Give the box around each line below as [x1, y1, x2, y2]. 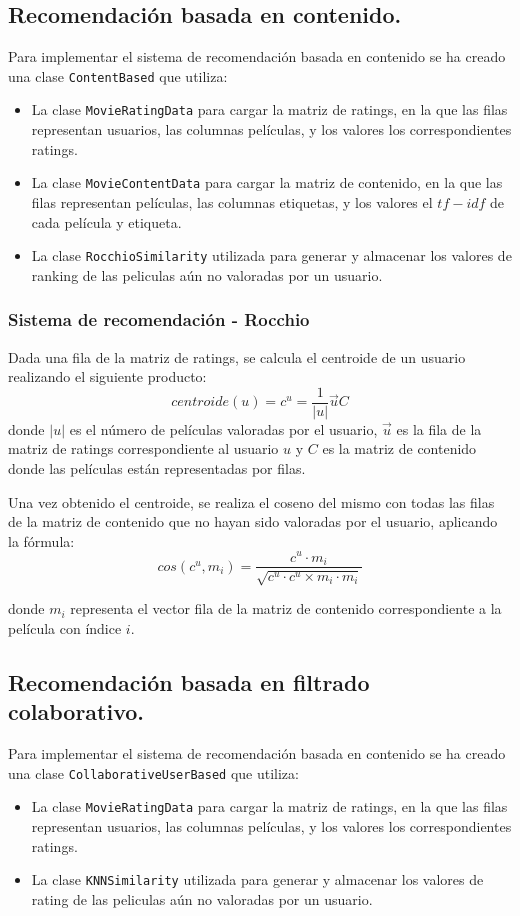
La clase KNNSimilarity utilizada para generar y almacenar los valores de [31, 869, 484, 890]
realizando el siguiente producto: [8, 366, 207, 387]
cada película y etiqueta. [31, 211, 182, 232]
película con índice [8, 617, 122, 638]
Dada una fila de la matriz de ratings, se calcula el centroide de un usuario [8, 346, 466, 367]
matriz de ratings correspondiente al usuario [8, 438, 279, 459]
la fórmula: [8, 530, 75, 551]
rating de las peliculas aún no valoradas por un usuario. [31, 888, 373, 909]
